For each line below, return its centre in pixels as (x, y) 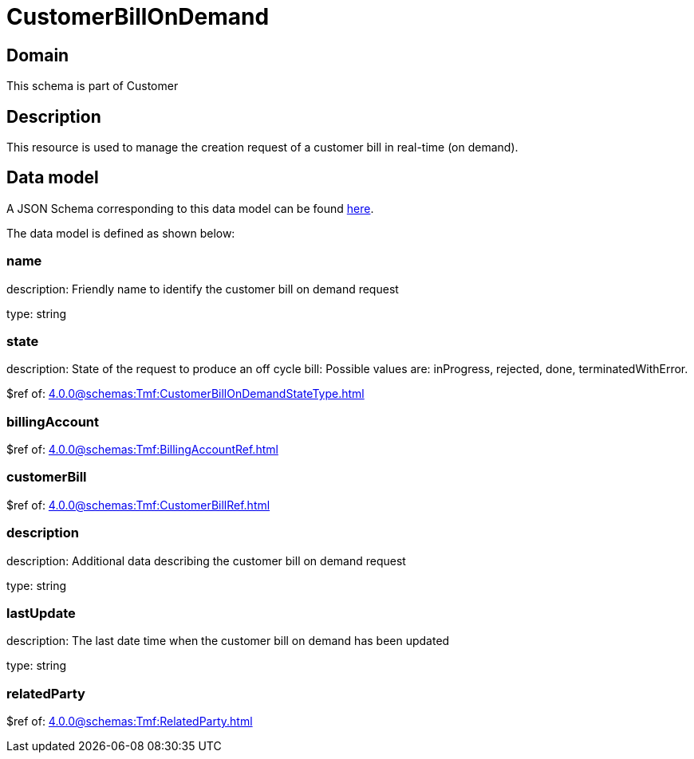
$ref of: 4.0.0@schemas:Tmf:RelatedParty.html (130, 722)
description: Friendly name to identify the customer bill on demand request (203, 289)
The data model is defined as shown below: (121, 233)
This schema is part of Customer (93, 86)
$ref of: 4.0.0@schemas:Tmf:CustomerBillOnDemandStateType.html (185, 394)
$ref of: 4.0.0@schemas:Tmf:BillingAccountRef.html (142, 450)
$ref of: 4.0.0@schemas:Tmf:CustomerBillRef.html (138, 505)
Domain (38, 55)
